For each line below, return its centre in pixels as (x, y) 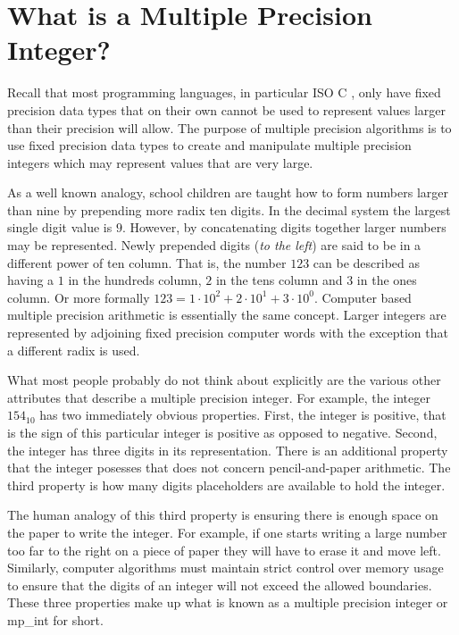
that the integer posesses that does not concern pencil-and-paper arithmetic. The (229, 468)
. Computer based (363, 297)
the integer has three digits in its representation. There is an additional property (228, 450)
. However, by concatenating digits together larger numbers (284, 227)
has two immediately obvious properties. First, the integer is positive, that (243, 415)
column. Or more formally (79, 297)
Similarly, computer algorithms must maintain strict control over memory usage (225, 568)
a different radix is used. (74, 350)
